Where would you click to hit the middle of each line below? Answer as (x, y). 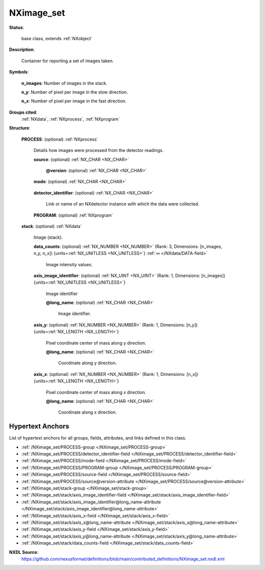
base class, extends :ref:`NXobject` (57, 38)
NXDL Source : (24, 552)
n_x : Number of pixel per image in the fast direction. (74, 101)
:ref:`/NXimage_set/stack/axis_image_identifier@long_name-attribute (91, 502)
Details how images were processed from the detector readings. (99, 150)
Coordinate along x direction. (88, 412)
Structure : (20, 128)
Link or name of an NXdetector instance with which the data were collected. (123, 204)
